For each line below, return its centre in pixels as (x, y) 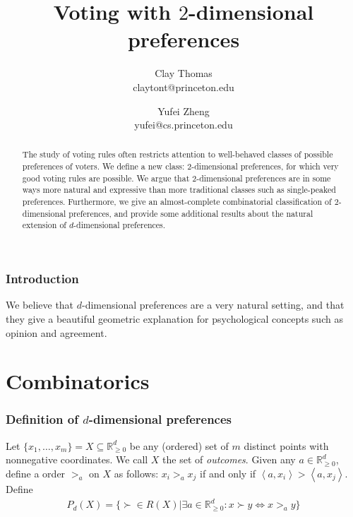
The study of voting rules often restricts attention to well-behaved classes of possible (178, 154)
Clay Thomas (184, 73)
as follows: (136, 473)
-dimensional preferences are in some (264, 178)
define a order (36, 473)
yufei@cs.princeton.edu (184, 125)
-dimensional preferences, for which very (265, 166)
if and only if (228, 473)
